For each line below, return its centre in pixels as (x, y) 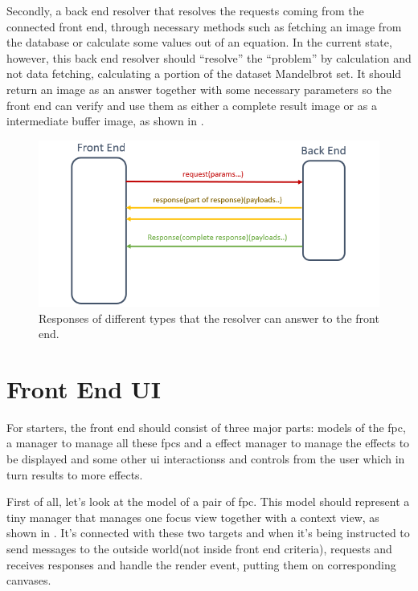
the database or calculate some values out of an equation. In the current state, (199, 42)
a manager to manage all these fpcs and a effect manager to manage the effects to (208, 443)
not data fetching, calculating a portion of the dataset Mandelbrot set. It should (204, 73)
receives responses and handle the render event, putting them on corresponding (201, 564)
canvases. (29, 580)
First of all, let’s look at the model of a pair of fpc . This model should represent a (208, 501)
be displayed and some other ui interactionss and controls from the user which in (206, 459)
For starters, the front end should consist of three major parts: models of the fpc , (206, 427)
